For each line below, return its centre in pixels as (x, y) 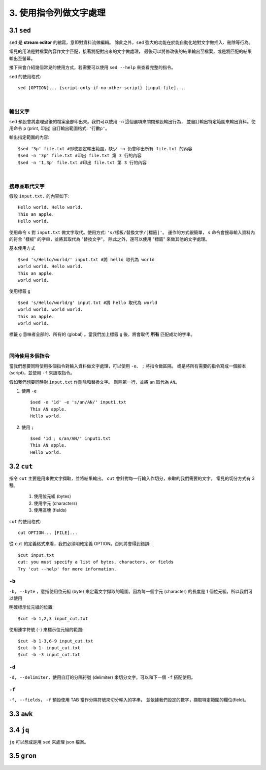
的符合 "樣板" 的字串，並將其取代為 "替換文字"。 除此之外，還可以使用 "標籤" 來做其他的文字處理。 (109, 239)
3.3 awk (21, 714)
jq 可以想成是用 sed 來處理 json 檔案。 (49, 742)
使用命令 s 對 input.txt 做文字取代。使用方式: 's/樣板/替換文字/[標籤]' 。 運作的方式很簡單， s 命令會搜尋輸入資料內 (132, 232)
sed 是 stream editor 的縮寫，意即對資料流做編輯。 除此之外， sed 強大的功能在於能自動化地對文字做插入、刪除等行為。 (131, 42)
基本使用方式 (22, 248)
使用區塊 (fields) (50, 510)
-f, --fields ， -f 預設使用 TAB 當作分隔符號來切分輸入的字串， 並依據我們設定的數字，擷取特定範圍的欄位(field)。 (129, 700)
